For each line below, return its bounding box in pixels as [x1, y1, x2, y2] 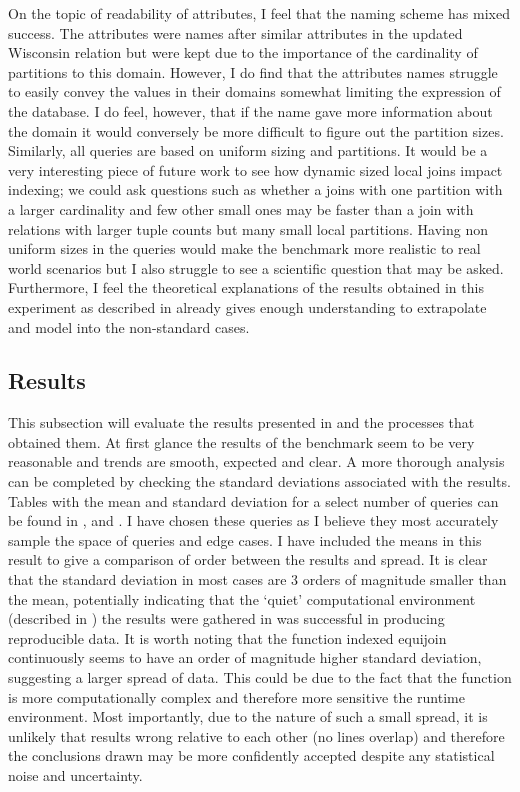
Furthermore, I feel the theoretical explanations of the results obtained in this [8, 277, 484, 298]
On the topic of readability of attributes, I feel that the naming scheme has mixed [8, 3, 510, 23]
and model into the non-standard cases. [8, 316, 250, 337]
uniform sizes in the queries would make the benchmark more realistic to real [8, 238, 481, 259]
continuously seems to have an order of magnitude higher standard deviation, [8, 647, 482, 668]
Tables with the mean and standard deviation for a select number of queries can [8, 490, 499, 511]
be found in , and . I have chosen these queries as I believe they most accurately [8, 510, 499, 531]
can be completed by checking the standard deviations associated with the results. [8, 471, 511, 492]
